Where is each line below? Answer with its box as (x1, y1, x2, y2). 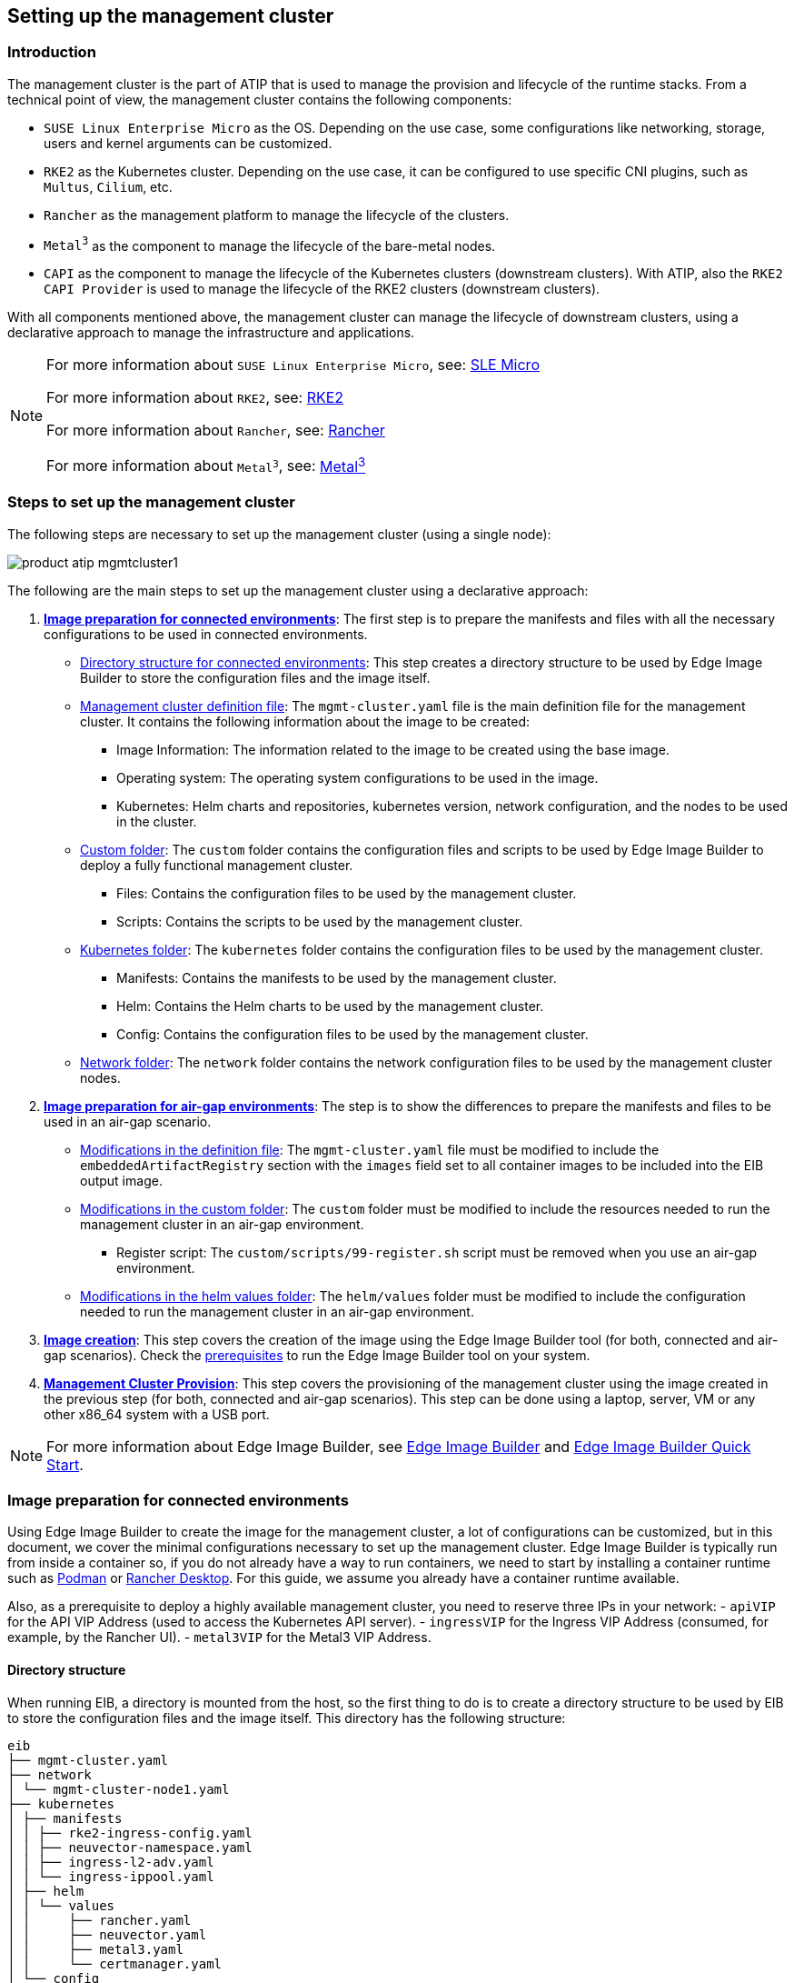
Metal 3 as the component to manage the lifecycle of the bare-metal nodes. (44, 235, 496, 254)
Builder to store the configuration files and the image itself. (80, 669, 431, 686)
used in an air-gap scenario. (44, 1113, 212, 1129)
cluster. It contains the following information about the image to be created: (80, 713, 531, 729)
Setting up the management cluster (7, 5, 334, 27)
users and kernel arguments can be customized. (44, 135, 332, 151)
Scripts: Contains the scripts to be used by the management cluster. (116, 913, 523, 929)
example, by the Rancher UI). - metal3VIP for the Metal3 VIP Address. (7, 1629, 432, 1646)
